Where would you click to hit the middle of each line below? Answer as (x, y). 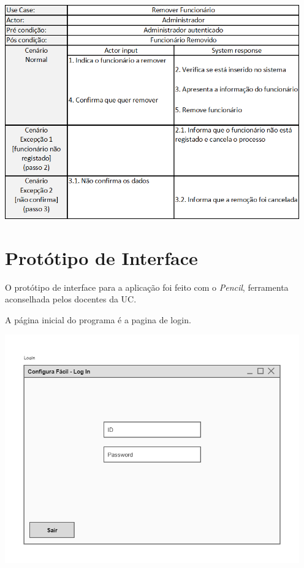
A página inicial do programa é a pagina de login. (98, 319)
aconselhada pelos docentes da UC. (71, 299)
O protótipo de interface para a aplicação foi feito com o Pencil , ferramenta (147, 287)
